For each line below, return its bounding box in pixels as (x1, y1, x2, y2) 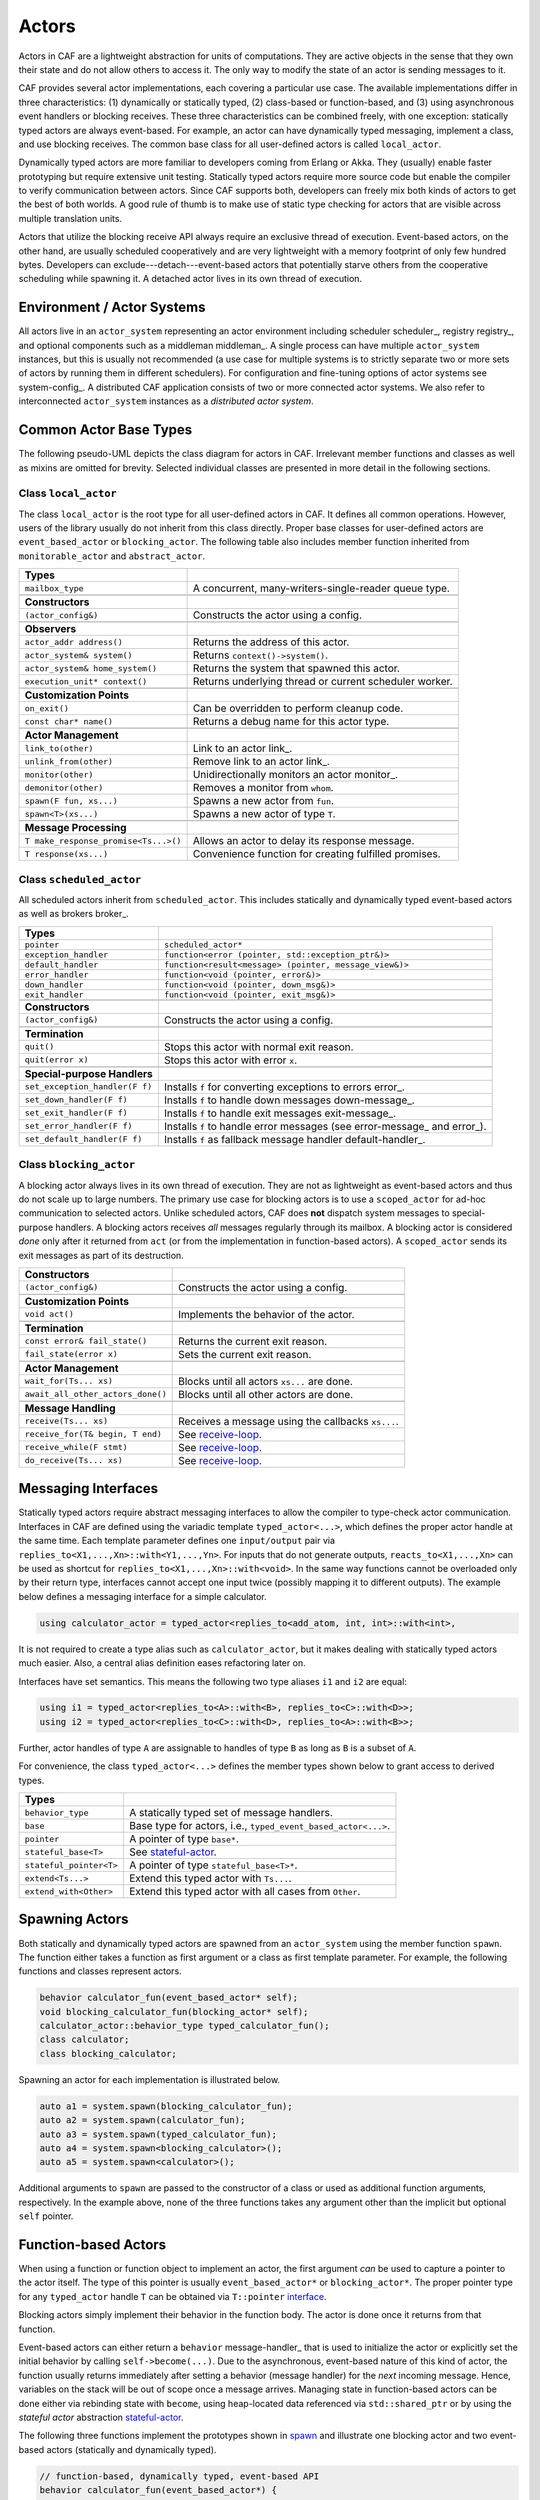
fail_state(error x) (24, 1349, 119, 1360)
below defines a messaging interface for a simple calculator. (18, 1590, 267, 1602)
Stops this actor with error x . (163, 1053, 298, 1067)
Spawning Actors (18, 1911, 129, 1928)
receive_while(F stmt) (24, 1442, 129, 1453)
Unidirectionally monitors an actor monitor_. (192, 768, 399, 782)
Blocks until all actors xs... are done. (178, 1374, 354, 1388)
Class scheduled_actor (18, 872, 142, 886)
